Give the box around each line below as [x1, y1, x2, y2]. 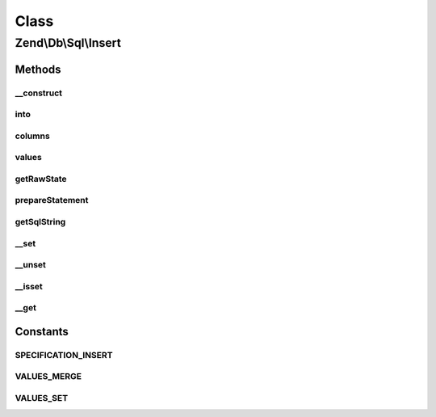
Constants [15, 324, 69, 339]
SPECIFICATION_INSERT [15, 349, 113, 360]
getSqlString [15, 216, 66, 227]
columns [15, 130, 50, 141]
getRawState [15, 173, 68, 184]
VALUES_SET [15, 392, 69, 403]
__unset [15, 259, 46, 271]
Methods [15, 62, 61, 76]
